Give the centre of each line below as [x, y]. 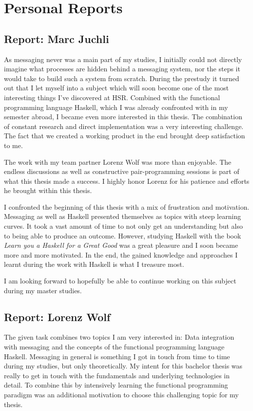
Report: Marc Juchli [57, 38]
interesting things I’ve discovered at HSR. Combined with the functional [112, 97]
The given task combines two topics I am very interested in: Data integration [119, 337]
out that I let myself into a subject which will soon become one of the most [117, 88]
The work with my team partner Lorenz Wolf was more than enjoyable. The [118, 162]
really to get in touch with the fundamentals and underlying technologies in [117, 375]
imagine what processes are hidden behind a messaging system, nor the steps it [122, 69]
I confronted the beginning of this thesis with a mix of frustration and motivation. [127, 206]
